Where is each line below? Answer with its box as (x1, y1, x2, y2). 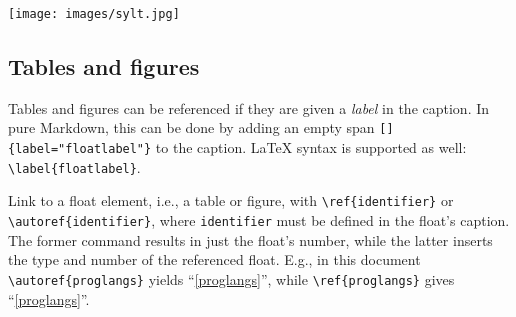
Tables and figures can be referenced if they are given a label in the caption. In (8, 97, 490, 118)
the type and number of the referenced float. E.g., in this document (8, 249, 421, 270)
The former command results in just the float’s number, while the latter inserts (8, 229, 493, 250)
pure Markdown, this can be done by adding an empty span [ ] (8, 117, 394, 138)
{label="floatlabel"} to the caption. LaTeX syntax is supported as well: (8, 137, 467, 158)
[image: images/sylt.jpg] (8, 7, 180, 21)
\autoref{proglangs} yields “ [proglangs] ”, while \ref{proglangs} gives (8, 268, 455, 289)
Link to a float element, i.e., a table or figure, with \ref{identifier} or (8, 190, 454, 211)
